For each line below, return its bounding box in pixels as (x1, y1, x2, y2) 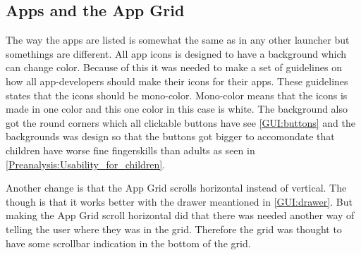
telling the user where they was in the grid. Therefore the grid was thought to (6, 221, 342, 236)
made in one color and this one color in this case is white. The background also (6, 101, 348, 116)
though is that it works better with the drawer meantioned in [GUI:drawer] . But (6, 194, 353, 209)
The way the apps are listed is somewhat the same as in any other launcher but (6, 32, 350, 47)
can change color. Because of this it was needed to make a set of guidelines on (6, 60, 342, 75)
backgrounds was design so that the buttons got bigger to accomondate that (6, 129, 335, 144)
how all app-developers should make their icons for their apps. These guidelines (6, 73, 348, 88)
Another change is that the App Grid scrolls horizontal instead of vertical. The (6, 180, 347, 195)
